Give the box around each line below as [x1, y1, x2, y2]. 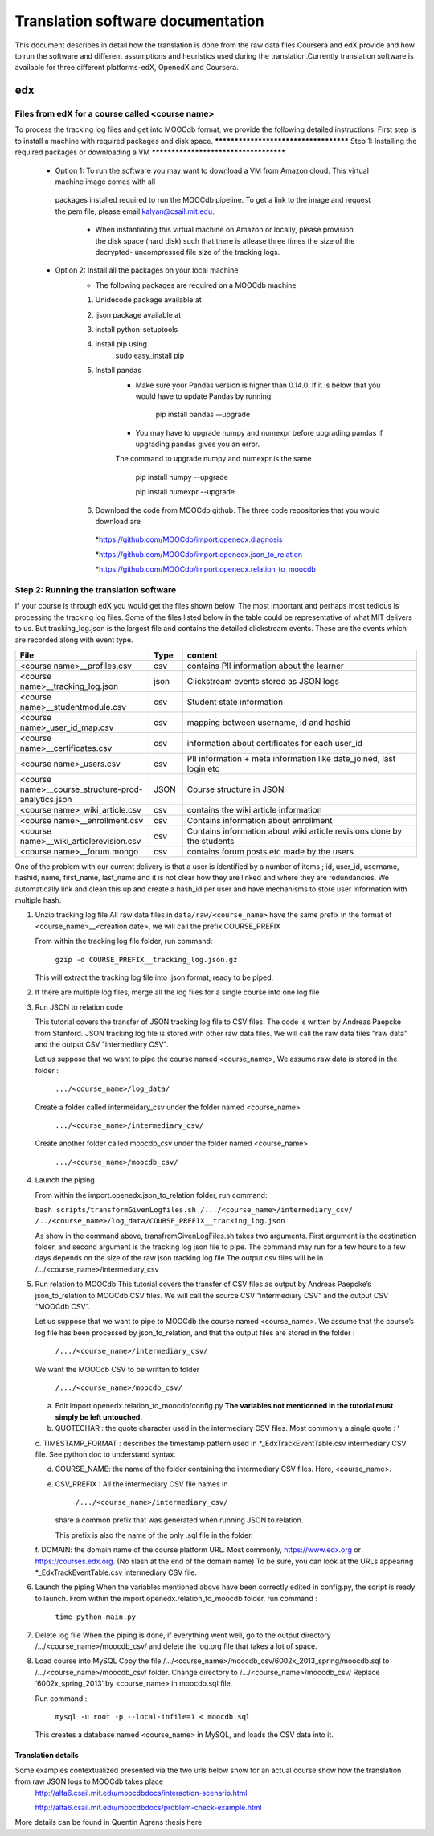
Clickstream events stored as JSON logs [186, 675, 340, 686]
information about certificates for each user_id [186, 737, 363, 748]
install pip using [95, 339, 148, 349]
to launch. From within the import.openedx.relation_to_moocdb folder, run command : [35, 1593, 317, 1603]
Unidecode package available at [95, 295, 203, 305]
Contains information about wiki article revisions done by [186, 825, 403, 836]
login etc [186, 763, 220, 774]
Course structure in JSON [186, 784, 285, 795]
